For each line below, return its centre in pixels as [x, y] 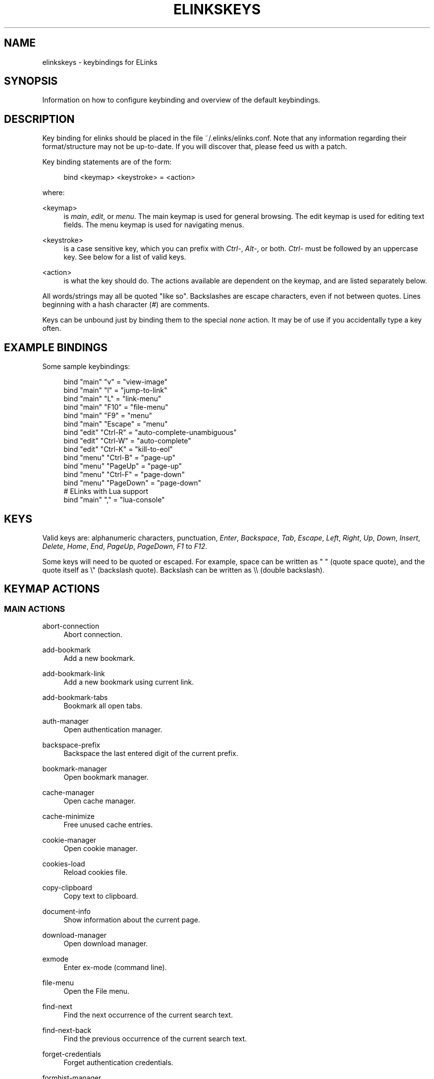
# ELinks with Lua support [106, 491]
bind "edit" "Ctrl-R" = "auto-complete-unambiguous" [150, 432]
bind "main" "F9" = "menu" [108, 416]
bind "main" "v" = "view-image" [116, 382]
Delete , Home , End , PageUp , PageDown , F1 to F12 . [125, 546]
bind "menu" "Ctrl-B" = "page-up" [120, 458]
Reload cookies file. [96, 872]
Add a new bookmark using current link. [129, 682]
